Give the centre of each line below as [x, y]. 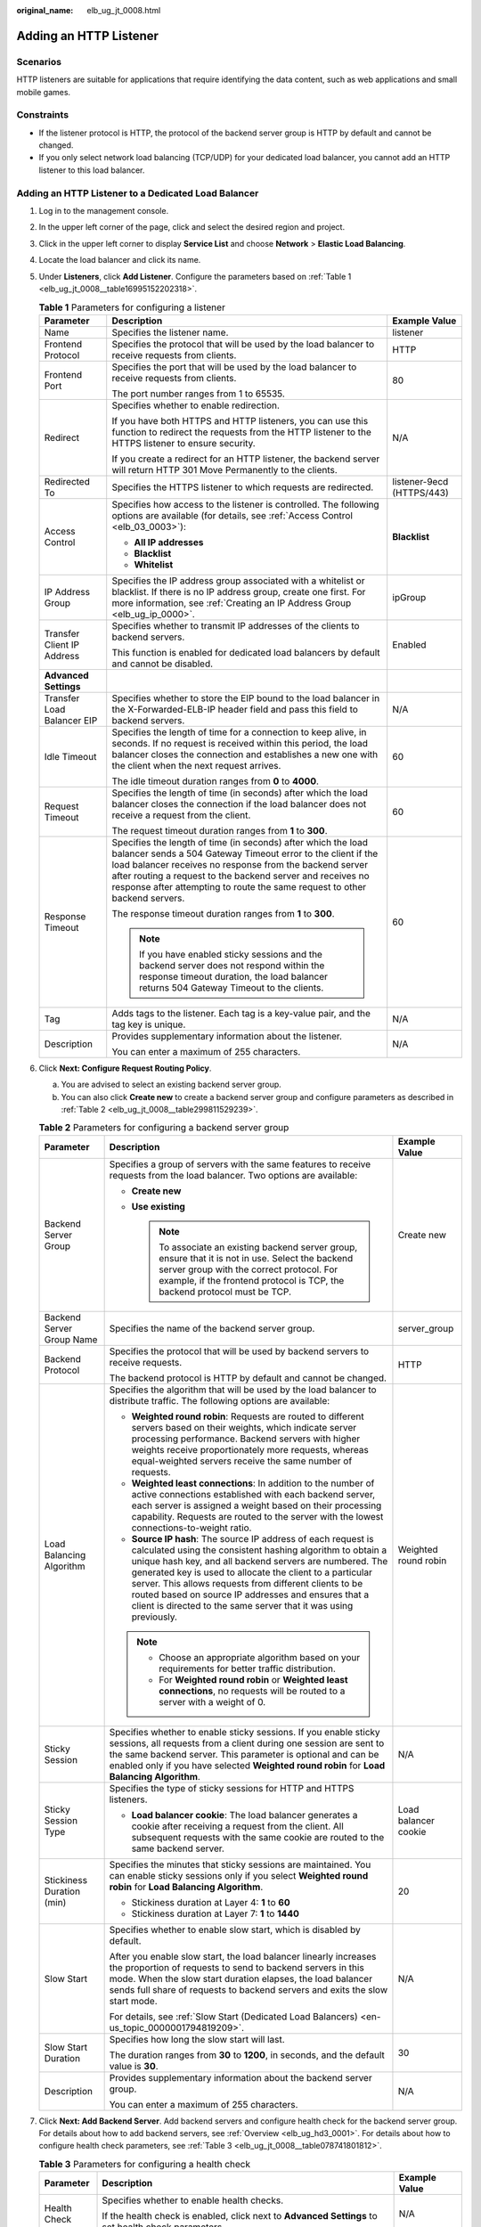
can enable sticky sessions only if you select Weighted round [239, 1875]
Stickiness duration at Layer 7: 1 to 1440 [216, 1913]
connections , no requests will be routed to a [252, 1691]
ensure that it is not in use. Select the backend [256, 1258]
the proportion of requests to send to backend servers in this [236, 1967]
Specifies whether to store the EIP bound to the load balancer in [246, 697]
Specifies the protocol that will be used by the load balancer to [243, 344]
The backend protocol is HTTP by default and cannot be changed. [248, 1378]
